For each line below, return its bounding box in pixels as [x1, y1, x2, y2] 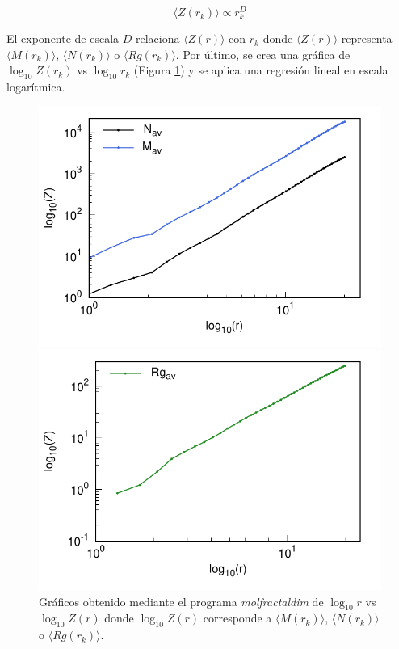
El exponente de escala [6, 30, 120, 47]
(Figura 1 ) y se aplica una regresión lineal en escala [133, 61, 388, 78]
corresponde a [203, 609, 272, 626]
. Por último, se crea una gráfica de [175, 45, 351, 62]
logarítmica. [6, 78, 65, 95]
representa [341, 30, 393, 47]
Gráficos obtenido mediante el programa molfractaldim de [39, 592, 324, 609]
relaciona [136, 30, 180, 47]
